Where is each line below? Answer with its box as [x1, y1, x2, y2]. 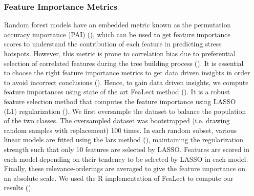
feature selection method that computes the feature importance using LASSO [4, 96, 236, 106]
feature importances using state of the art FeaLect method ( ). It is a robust [4, 87, 230, 97]
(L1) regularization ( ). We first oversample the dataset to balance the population [4, 106, 246, 116]
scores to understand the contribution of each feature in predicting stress [4, 39, 222, 49]
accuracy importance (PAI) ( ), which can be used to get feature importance [4, 29, 231, 39]
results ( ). [4, 182, 33, 193]
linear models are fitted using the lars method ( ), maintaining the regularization [4, 134, 244, 145]
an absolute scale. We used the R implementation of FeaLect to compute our [4, 173, 233, 183]
